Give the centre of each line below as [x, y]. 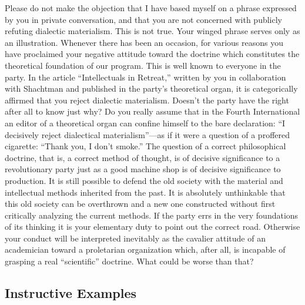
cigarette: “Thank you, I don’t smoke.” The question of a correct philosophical [145, 146]
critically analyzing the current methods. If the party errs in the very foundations [152, 215]
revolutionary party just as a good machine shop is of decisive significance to [143, 169]
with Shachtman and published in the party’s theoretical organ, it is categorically [151, 88]
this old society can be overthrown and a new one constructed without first [140, 204]
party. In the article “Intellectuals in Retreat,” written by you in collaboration [145, 77]
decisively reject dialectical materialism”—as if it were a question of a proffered [148, 134]
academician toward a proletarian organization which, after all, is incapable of [145, 249]
